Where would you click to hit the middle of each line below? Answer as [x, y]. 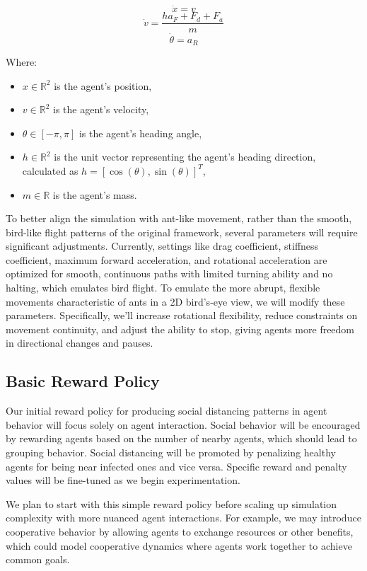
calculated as [50, 170]
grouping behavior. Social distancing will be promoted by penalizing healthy [171, 452]
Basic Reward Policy [83, 381]
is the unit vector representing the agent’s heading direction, [185, 157]
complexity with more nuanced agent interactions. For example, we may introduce [183, 518]
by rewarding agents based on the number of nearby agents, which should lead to [181, 438]
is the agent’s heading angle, [140, 133]
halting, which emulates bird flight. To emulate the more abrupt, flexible [163, 288]
